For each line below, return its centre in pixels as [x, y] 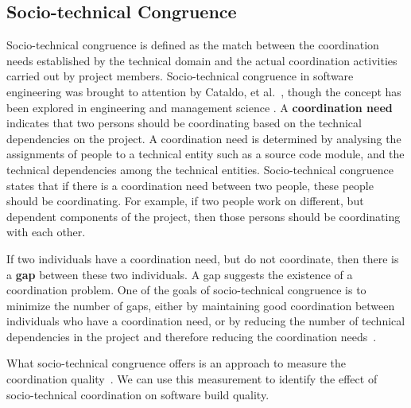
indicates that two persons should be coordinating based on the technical [184, 123]
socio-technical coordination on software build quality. [138, 394]
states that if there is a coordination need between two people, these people [190, 185]
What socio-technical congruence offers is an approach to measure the [176, 363]
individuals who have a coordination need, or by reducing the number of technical [206, 321]
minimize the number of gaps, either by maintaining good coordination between [201, 305]
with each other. [46, 232]
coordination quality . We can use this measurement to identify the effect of [192, 379]
